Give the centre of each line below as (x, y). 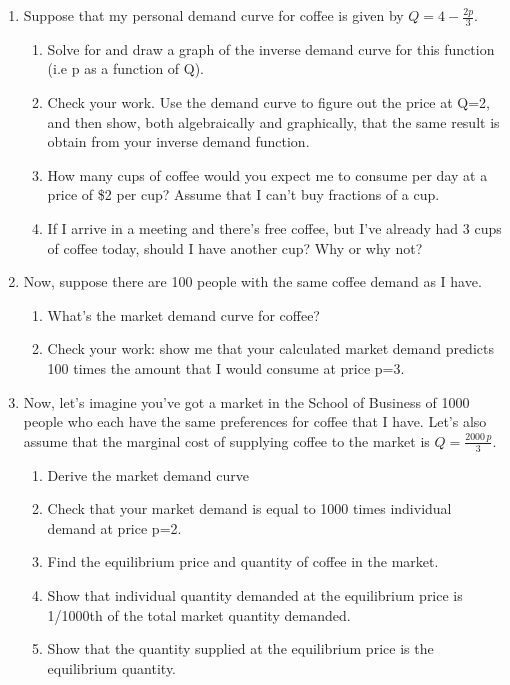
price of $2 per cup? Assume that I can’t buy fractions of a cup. (243, 194)
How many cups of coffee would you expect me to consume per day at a (267, 174)
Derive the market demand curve (148, 474)
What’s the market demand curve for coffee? (183, 314)
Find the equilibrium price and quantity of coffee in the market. (243, 561)
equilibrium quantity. (112, 667)
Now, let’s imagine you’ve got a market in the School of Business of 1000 (246, 401)
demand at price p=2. (114, 527)
